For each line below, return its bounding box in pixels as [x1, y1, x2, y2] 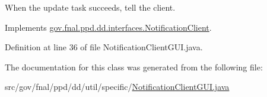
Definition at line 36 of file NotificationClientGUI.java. [5, 41, 203, 53]
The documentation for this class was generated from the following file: [5, 60, 263, 73]
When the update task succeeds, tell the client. [5, 1, 176, 13]
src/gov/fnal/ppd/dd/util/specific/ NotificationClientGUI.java [5, 80, 230, 93]
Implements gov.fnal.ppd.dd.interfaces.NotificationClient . [5, 21, 212, 33]
